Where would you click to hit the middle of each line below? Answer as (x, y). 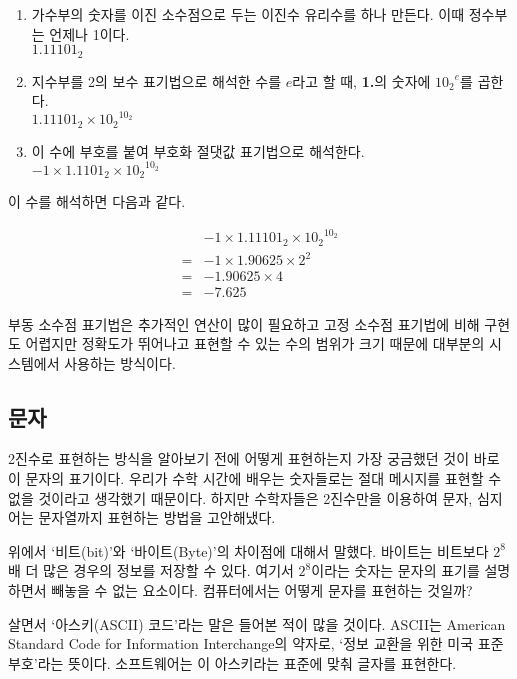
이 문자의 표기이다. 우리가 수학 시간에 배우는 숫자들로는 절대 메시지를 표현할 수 (255, 478)
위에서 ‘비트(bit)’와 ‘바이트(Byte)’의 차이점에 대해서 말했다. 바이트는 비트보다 (248, 550)
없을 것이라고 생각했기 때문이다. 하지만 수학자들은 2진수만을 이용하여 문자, (240, 497)
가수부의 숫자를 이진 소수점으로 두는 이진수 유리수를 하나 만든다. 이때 (248, 14)
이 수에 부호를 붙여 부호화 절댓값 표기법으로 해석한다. (198, 150)
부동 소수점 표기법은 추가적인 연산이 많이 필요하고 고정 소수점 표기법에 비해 (244, 323)
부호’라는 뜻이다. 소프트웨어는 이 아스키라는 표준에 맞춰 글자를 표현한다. (232, 662)
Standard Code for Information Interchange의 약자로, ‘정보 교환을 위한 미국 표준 (256, 643)
